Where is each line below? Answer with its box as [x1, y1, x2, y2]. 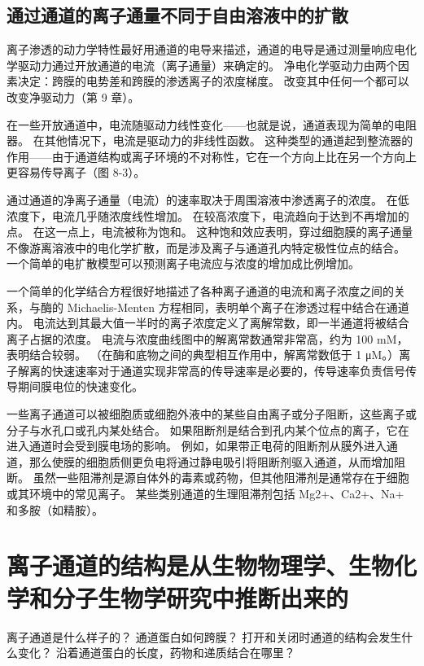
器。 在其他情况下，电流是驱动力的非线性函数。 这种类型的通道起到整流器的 [7, 132, 413, 149]
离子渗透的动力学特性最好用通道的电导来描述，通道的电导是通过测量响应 [7, 41, 394, 58]
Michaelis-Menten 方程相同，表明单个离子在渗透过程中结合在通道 [67, 298, 409, 315]
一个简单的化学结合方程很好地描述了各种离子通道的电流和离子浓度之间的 [7, 282, 394, 299]
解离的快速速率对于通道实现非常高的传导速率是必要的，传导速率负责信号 [17, 361, 405, 379]
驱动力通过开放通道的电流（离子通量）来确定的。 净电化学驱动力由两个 [17, 56, 398, 73]
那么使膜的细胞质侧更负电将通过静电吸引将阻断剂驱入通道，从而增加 [28, 453, 394, 470]
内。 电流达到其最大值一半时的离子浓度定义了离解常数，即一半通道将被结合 [7, 314, 409, 331]
